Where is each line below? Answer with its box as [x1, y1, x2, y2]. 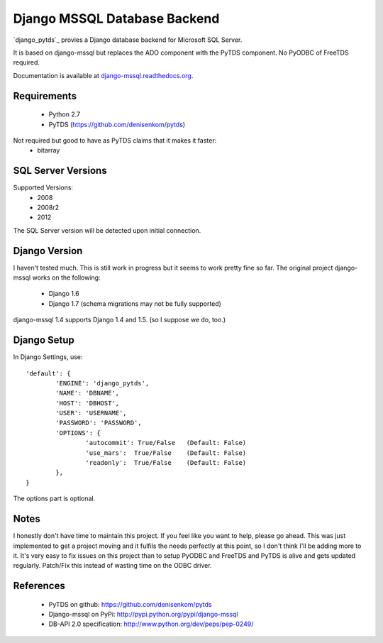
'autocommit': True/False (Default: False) [85, 439, 247, 447]
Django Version [13, 245, 83, 257]
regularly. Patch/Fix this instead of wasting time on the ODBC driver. [13, 561, 212, 570]
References [13, 580, 65, 592]
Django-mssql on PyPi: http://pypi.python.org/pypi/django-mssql [48, 610, 238, 619]
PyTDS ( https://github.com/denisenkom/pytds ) [48, 120, 186, 128]
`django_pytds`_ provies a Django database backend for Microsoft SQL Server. [13, 35, 243, 44]
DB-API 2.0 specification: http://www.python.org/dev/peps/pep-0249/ [48, 620, 254, 628]
